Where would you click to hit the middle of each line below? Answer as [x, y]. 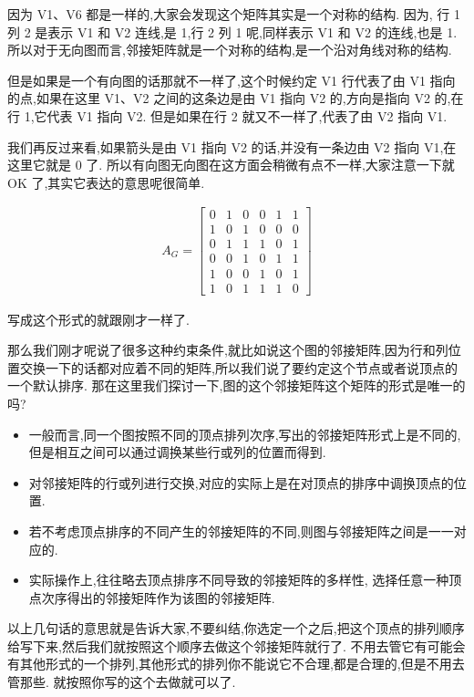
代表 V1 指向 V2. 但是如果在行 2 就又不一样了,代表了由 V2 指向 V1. [247, 115]
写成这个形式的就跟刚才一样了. [98, 319]
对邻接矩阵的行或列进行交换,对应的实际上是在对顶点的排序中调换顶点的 [241, 482]
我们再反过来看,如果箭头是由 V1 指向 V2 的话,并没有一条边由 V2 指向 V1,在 [232, 146]
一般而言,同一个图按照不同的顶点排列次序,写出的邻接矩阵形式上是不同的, [245, 434]
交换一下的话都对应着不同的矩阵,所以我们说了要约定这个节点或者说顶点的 [238, 367]
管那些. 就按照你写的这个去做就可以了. [122, 682]
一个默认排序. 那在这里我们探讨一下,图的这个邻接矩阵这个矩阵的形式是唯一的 [237, 385]
